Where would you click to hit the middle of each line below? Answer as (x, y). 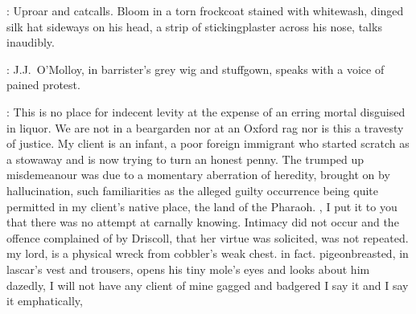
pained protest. (43, 85)
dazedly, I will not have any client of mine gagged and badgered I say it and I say (208, 285)
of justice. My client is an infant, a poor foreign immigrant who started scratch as (208, 143)
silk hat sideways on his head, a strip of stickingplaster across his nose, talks (194, 26)
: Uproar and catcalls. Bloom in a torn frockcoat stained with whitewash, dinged (205, 10)
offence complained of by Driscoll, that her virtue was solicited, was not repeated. (208, 237)
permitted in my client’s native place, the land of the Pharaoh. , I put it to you (202, 206)
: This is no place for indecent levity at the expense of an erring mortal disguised (206, 111)
